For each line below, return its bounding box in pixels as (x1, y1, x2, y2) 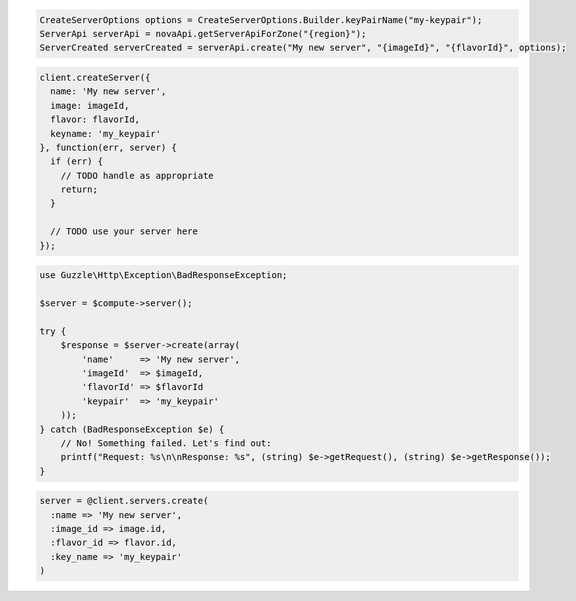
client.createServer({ (39, 71, 151, 83)
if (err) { (50, 156, 104, 167)
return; (60, 184, 99, 195)
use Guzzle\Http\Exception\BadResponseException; (39, 270, 288, 281)
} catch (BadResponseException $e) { (39, 423, 225, 435)
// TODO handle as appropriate (60, 170, 214, 181)
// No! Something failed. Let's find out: (60, 437, 272, 449)
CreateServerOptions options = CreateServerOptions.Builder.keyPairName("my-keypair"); (39, 14, 483, 25)
